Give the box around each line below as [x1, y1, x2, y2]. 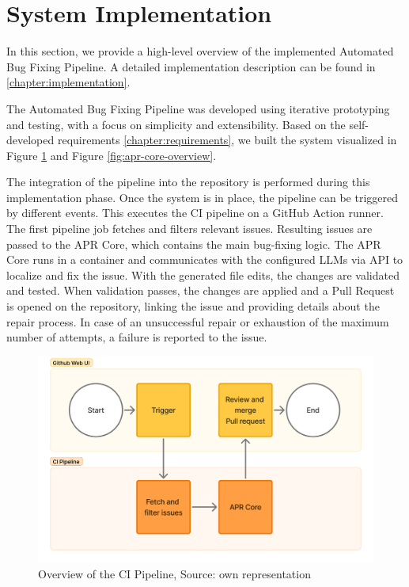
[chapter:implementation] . [6, 74, 131, 90]
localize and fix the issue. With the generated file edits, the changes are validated [6, 266, 400, 283]
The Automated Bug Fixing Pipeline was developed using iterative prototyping [6, 100, 390, 116]
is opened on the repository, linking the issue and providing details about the [6, 298, 380, 314]
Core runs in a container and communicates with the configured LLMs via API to [6, 251, 403, 268]
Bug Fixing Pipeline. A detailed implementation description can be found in [6, 58, 376, 74]
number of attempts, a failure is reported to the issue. [6, 329, 267, 345]
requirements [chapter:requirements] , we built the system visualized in [57, 132, 397, 148]
